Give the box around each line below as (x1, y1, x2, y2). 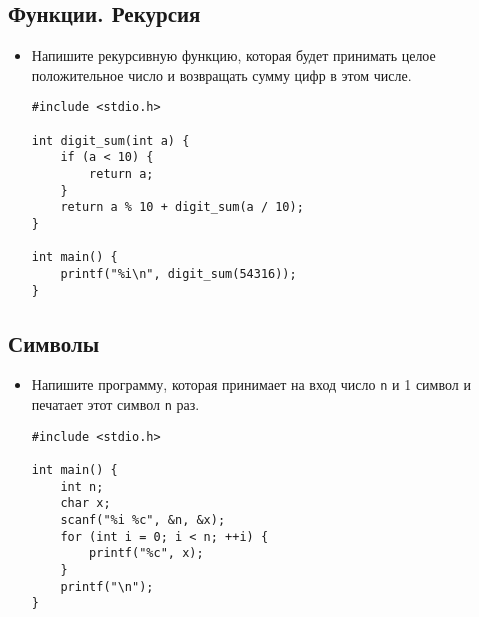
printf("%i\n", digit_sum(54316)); (60, 266, 297, 281)
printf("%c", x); (89, 546, 204, 561)
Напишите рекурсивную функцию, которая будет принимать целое (31, 45, 436, 66)
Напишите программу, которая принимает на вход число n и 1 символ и (31, 374, 471, 395)
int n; (60, 479, 104, 494)
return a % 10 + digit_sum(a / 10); (60, 200, 304, 215)
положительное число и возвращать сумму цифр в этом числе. (31, 64, 412, 85)
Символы (8, 327, 100, 358)
